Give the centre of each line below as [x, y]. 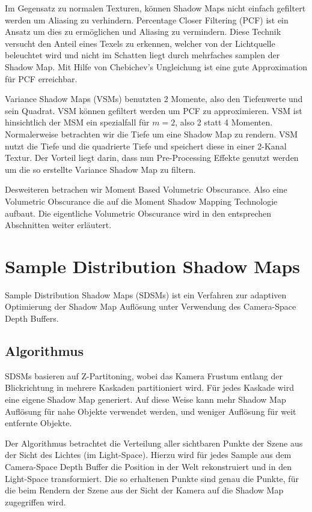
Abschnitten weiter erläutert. [58, 225]
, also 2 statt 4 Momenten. [224, 122]
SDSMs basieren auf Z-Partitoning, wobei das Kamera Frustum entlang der [144, 375]
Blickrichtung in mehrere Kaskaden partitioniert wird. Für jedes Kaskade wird [149, 387]
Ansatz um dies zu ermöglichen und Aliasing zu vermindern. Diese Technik [143, 32]
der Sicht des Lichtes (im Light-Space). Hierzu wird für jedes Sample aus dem [148, 455]
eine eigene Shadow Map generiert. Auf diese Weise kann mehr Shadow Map [145, 399]
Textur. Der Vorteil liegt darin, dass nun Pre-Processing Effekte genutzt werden [152, 158]
